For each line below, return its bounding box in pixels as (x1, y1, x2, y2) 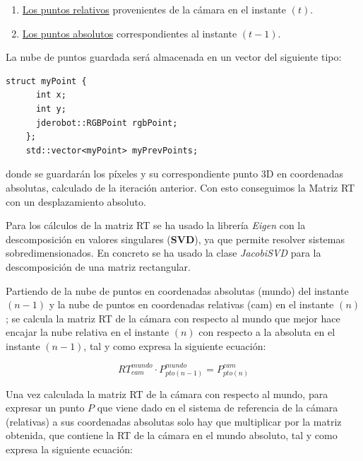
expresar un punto (6, 400, 85, 415)
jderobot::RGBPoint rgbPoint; (35, 117, 178, 128)
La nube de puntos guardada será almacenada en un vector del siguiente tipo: (6, 49, 342, 64)
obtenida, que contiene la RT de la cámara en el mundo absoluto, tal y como (6, 428, 338, 443)
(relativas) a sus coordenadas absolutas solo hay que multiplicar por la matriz (6, 414, 342, 428)
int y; (35, 103, 66, 114)
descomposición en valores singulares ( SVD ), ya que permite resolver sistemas (6, 231, 345, 246)
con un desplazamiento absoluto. (6, 194, 146, 209)
